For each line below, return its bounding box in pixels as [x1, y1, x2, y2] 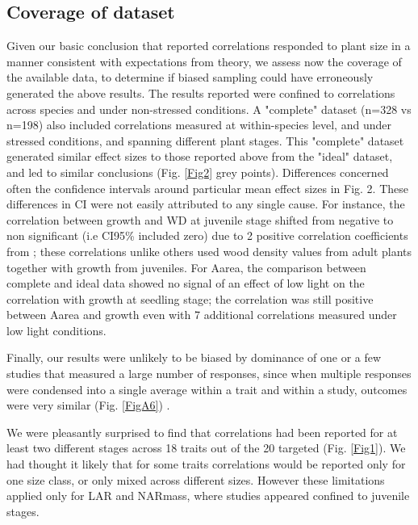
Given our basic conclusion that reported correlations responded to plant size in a [6, 37, 411, 54]
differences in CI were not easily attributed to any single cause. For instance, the [6, 195, 405, 212]
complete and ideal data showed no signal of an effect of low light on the [6, 275, 365, 292]
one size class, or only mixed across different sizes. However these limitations [6, 471, 385, 488]
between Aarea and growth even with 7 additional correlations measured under [6, 306, 397, 323]
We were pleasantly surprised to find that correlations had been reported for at [6, 423, 398, 440]
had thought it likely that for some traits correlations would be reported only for [6, 456, 406, 472]
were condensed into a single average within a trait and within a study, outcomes [6, 380, 408, 397]
